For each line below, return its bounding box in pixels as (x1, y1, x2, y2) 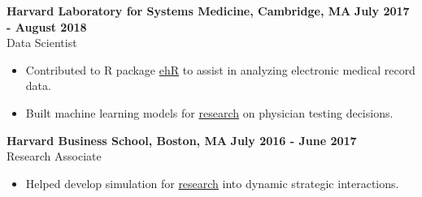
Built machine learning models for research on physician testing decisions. (25, 104, 394, 121)
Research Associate (7, 148, 102, 165)
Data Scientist (7, 34, 77, 51)
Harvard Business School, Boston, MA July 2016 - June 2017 (7, 131, 357, 148)
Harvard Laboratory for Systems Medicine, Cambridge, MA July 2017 (7, 2, 410, 19)
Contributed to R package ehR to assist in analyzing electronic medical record (25, 61, 415, 78)
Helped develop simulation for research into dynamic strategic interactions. (25, 174, 399, 191)
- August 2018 (7, 18, 87, 35)
